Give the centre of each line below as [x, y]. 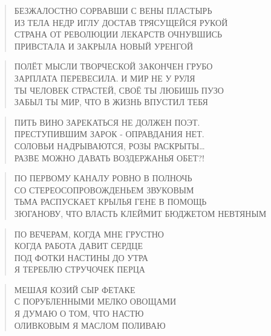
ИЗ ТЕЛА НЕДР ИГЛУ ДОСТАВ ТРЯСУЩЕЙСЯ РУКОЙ [121, 22]
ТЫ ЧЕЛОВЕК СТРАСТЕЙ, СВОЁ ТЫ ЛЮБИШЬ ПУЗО [119, 90]
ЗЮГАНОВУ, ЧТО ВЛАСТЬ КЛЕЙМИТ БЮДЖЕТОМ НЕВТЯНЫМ [140, 213]
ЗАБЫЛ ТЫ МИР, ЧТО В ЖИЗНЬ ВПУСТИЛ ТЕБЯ [111, 102]
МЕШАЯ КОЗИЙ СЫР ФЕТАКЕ [75, 289]
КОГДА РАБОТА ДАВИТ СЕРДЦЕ [79, 246]
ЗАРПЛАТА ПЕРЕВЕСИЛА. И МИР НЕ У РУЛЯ [105, 78]
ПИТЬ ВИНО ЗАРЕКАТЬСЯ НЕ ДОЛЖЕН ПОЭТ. [107, 122]
